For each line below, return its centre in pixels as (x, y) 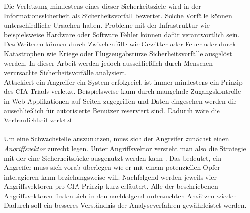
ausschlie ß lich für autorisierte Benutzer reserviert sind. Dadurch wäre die (112, 110)
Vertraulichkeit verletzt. (39, 120)
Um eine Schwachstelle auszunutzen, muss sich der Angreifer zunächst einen (117, 139)
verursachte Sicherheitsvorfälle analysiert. (65, 72)
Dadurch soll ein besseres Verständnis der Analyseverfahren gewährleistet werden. (125, 205)
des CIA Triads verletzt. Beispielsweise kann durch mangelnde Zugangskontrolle (123, 91)
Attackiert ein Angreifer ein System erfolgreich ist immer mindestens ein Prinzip (123, 82)
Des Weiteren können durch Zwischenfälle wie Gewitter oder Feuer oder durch (120, 44)
